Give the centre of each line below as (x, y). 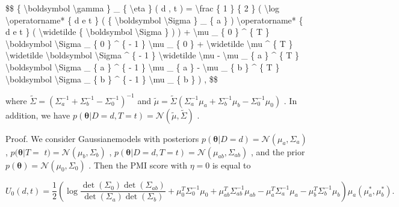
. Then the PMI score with (138, 165)
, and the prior (278, 151)
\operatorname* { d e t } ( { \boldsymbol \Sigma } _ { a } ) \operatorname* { (154, 20)
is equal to (231, 165)
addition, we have (38, 115)
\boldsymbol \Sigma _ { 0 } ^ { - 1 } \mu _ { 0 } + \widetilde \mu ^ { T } (149, 43)
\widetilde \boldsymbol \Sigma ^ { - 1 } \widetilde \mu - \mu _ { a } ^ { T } (153, 55)
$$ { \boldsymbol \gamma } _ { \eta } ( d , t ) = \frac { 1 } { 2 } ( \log (143, 8)
